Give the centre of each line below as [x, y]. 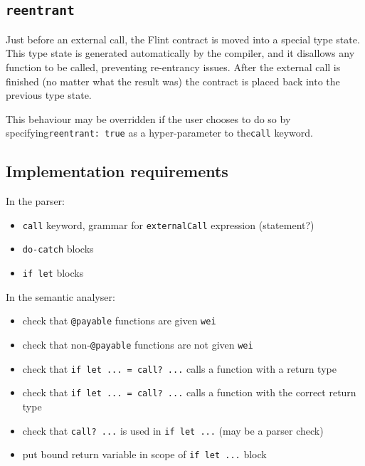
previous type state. [49, 95]
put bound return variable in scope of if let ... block [144, 454]
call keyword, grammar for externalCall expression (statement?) [168, 224]
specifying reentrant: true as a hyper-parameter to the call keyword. [159, 133]
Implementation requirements [117, 171]
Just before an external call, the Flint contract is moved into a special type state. [183, 39]
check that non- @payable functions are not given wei [138, 345]
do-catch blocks [58, 249]
